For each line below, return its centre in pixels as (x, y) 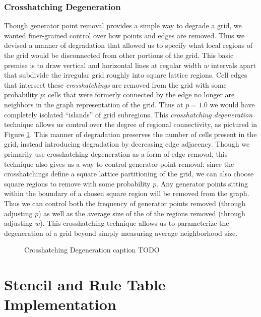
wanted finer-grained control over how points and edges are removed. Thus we (124, 35)
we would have (232, 104)
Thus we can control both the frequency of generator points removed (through (125, 203)
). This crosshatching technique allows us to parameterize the (135, 223)
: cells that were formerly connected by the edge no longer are (139, 94)
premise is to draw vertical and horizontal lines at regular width (103, 65)
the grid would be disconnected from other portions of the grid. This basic (119, 55)
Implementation (60, 304)
